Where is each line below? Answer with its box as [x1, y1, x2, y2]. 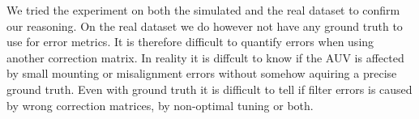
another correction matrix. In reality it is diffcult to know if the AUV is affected [6, 49, 404, 66]
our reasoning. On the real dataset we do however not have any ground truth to [6, 17, 403, 34]
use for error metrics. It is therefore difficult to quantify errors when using [6, 33, 374, 50]
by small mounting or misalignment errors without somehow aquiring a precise [6, 65, 397, 82]
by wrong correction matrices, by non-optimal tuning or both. [6, 96, 314, 113]
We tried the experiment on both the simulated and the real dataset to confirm [6, 2, 400, 18]
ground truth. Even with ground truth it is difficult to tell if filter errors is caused [6, 80, 413, 97]
